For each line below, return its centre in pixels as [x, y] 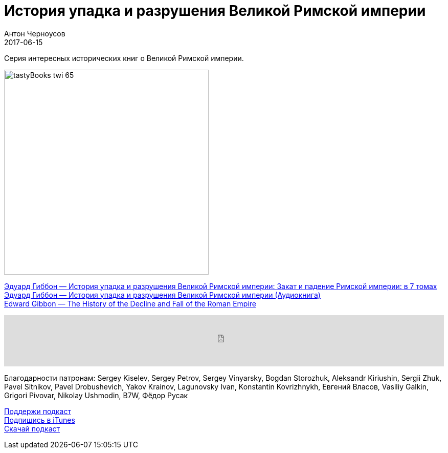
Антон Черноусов [35, 33]
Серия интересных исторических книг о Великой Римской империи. [124, 58]
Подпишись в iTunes [40, 420]
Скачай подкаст [32, 428]
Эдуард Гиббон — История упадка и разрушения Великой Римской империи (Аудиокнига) [162, 295]
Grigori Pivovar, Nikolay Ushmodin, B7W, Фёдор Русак [96, 395]
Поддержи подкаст [38, 411]
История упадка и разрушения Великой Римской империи [215, 11]
